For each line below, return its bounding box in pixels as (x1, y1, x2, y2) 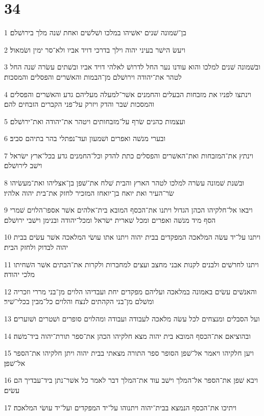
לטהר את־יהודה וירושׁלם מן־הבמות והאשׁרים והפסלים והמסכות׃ (4, 71, 182, 82)
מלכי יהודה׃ (4, 269, 35, 280)
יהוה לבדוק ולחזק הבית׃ (4, 242, 68, 252)
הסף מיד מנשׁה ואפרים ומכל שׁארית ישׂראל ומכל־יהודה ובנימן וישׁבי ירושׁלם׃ (4, 214, 216, 225)
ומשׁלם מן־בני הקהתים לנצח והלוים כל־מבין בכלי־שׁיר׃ (4, 296, 154, 307)
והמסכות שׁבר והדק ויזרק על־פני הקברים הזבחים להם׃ (4, 99, 155, 109)
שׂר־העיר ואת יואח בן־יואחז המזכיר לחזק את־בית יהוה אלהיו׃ (4, 187, 174, 198)
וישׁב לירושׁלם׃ (4, 160, 42, 171)
